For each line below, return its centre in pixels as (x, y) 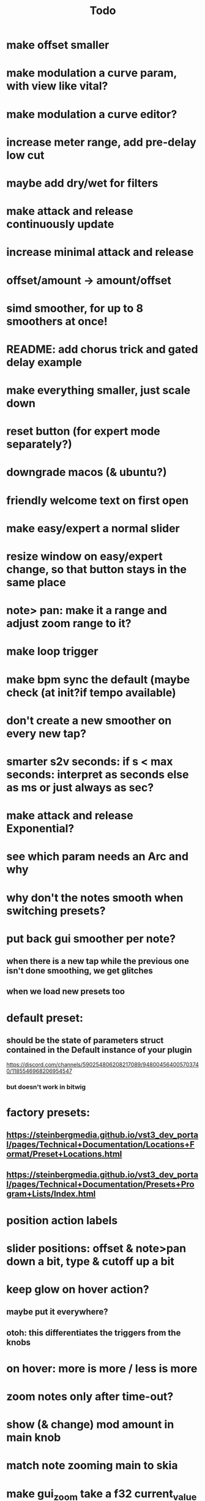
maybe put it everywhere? (57, 1312)
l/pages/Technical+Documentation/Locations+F (100, 1144)
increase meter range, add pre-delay (102, 142)
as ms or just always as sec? (80, 787)
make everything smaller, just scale (99, 390)
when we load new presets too (66, 992)
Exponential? (40, 829)
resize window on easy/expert (85, 556)
